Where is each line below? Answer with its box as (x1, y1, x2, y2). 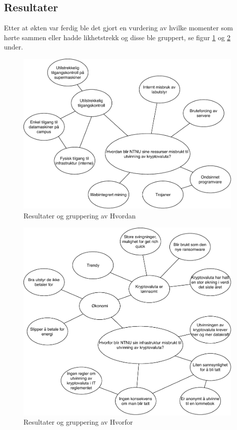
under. (4, 42, 23, 52)
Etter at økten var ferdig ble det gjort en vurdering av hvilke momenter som (4, 23, 233, 33)
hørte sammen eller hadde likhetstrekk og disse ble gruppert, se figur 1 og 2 (4, 32, 231, 42)
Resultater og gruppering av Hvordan (24, 210, 136, 220)
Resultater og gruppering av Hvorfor (24, 417, 133, 427)
